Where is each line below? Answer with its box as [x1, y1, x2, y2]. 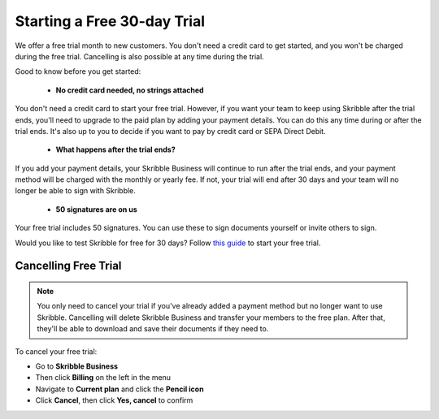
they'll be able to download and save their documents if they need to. [37, 324, 269, 334]
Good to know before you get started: [15, 67, 141, 76]
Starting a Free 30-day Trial [15, 12, 206, 30]
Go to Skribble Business [35, 361, 118, 371]
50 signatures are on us [55, 204, 137, 214]
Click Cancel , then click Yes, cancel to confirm [35, 395, 193, 405]
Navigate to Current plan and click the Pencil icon [35, 384, 204, 394]
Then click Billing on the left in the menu [35, 373, 171, 382]
